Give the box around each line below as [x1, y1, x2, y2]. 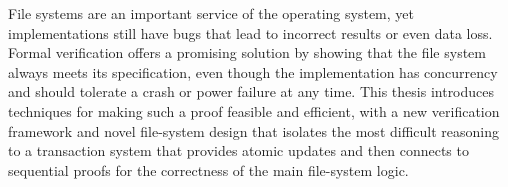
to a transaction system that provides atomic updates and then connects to [8, 140, 469, 161]
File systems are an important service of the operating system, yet [8, 3, 414, 23]
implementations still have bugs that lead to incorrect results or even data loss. [8, 22, 493, 43]
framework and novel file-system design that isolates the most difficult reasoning [8, 120, 500, 141]
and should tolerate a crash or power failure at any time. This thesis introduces [8, 81, 495, 102]
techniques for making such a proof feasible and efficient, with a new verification [8, 100, 500, 121]
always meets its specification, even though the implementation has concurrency [8, 61, 498, 82]
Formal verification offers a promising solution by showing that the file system [8, 42, 486, 63]
